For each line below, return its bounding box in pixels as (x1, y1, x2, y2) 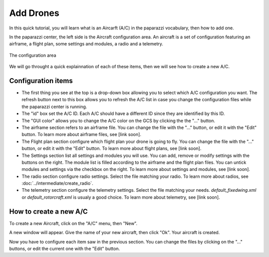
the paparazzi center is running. (21, 104, 87, 110)
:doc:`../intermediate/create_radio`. (21, 180, 94, 186)
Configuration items (9, 76, 73, 85)
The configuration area (9, 52, 57, 58)
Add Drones (9, 7, 60, 18)
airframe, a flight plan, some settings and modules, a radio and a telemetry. (9, 41, 163, 47)
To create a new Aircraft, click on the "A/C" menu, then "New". (9, 220, 137, 226)
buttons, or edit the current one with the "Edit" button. (9, 246, 120, 252)
